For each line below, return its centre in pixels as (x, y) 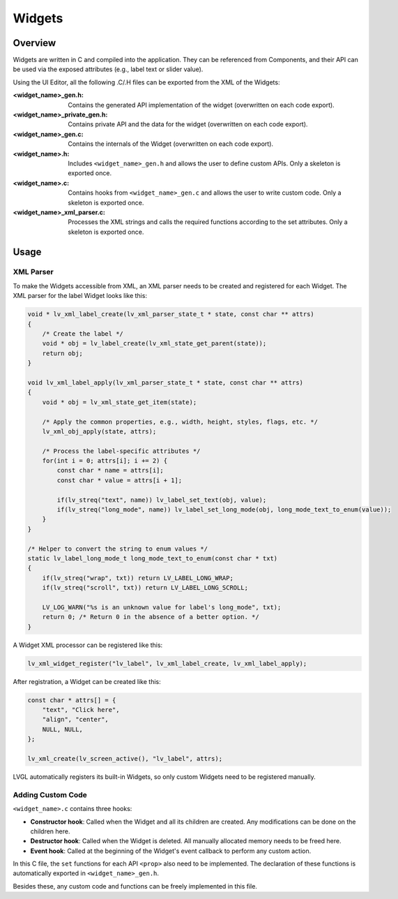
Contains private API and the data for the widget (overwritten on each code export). (188, 124)
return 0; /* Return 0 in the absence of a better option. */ (151, 617)
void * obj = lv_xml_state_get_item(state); (120, 402)
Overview (35, 43)
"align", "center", (76, 720)
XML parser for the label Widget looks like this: (80, 296)
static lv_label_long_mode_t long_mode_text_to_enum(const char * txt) (153, 558)
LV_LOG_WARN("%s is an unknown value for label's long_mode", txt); (162, 607)
